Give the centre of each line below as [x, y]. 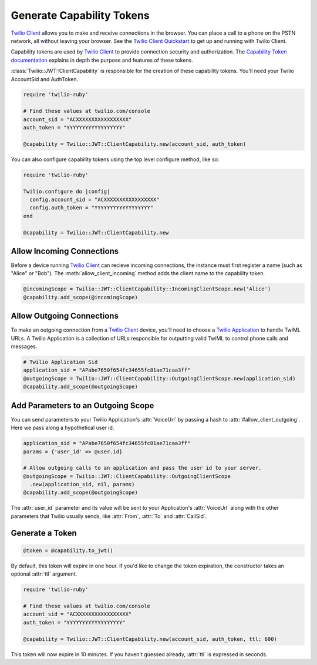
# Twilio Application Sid [60, 362]
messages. [24, 346]
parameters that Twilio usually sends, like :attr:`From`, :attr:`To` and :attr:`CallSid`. [109, 516]
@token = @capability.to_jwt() [68, 550]
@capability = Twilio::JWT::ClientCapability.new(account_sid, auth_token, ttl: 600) [150, 639]
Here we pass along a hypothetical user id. [63, 428]
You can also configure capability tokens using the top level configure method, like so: [115, 159]
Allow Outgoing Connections [65, 316]
